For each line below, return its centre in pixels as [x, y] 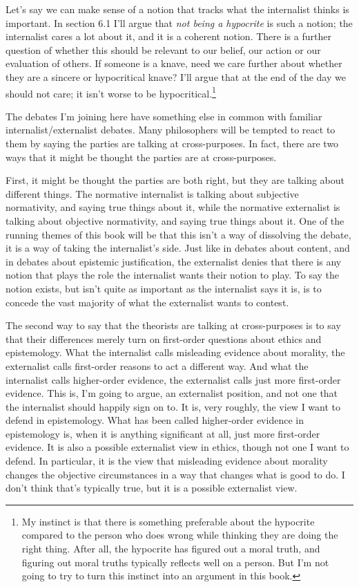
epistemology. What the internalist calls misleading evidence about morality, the [175, 352]
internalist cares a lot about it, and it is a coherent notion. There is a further [168, 36]
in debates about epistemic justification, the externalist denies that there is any [174, 261]
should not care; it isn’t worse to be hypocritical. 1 [111, 92]
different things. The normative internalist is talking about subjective [152, 193]
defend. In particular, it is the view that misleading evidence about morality [167, 461]
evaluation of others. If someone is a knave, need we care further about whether [174, 63]
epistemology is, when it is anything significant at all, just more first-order [163, 433]
